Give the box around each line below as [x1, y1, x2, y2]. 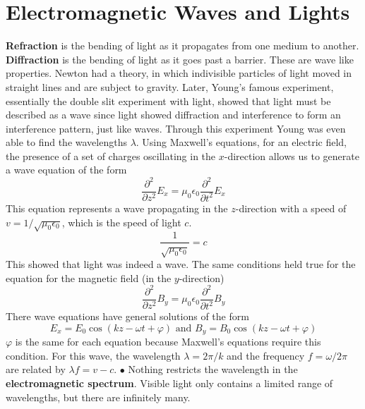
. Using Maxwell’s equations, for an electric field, [136, 135, 347, 149]
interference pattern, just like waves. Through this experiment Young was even [6, 121, 346, 135]
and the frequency [227, 348, 305, 362]
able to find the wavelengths [6, 135, 127, 149]
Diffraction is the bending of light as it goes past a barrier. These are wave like [6, 51, 354, 66]
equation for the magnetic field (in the [6, 270, 172, 285]
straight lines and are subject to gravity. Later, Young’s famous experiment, [6, 79, 334, 94]
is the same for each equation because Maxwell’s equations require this [15, 334, 321, 349]
